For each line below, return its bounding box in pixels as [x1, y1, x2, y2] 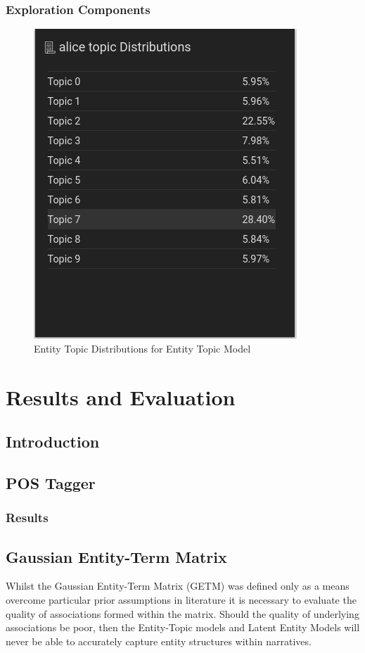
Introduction [6, 431, 100, 452]
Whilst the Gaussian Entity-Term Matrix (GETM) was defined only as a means [6, 578, 350, 593]
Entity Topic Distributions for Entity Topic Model [34, 341, 251, 355]
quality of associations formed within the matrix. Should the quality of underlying [6, 606, 359, 621]
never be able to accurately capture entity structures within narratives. [6, 633, 312, 648]
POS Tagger [6, 471, 96, 493]
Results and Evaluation [6, 382, 236, 411]
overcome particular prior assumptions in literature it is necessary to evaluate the [6, 592, 357, 607]
